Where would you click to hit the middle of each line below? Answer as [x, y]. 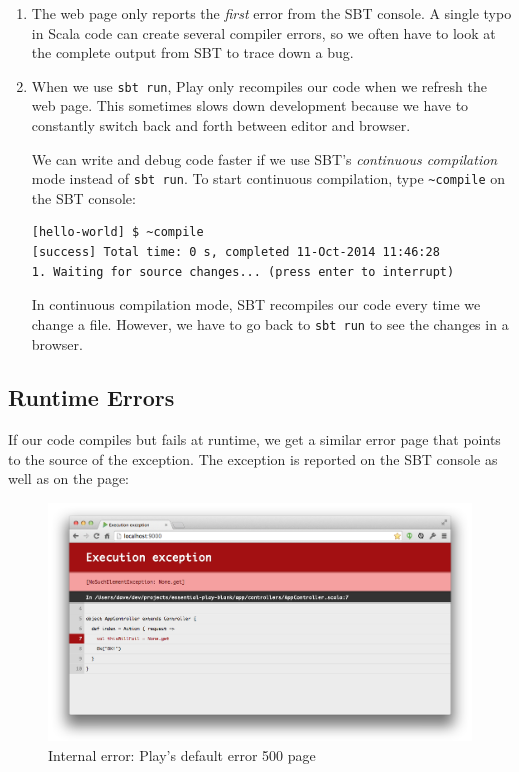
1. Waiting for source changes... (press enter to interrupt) [243, 271]
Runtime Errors [91, 397]
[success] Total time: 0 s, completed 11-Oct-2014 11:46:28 [235, 252]
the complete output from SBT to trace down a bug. [192, 52]
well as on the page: [69, 478]
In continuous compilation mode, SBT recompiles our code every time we [256, 304]
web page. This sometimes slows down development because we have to [250, 105]
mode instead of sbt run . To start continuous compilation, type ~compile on [268, 178]
